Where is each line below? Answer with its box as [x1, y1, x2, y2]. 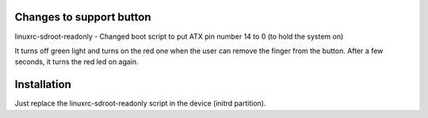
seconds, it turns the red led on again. [14, 57, 139, 67]
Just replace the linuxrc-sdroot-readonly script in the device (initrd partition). [14, 99, 266, 108]
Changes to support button [14, 10, 151, 24]
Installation [14, 78, 71, 91]
